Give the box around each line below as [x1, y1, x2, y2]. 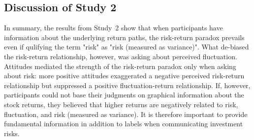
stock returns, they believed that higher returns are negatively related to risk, [4, 99, 238, 109]
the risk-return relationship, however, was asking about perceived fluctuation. [4, 51, 237, 61]
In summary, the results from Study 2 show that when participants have [4, 23, 223, 33]
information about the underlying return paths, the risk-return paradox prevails [4, 32, 245, 42]
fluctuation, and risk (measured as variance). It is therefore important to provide [4, 109, 248, 119]
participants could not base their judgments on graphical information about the [4, 90, 244, 100]
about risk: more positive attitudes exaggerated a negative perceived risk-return [4, 70, 245, 81]
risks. [4, 128, 20, 138]
